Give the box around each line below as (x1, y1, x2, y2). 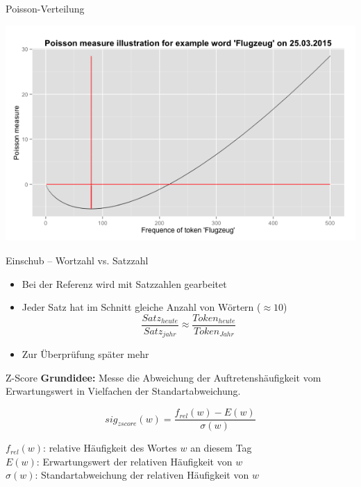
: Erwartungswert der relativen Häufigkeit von (36, 454, 233, 468)
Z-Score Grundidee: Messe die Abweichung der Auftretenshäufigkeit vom (6, 370, 321, 384)
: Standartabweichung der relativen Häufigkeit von (35, 468, 249, 482)
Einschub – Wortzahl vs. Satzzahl (6, 253, 149, 267)
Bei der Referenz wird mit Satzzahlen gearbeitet (22, 276, 227, 291)
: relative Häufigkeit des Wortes (43, 441, 177, 455)
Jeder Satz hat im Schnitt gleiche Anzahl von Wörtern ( (22, 300, 261, 314)
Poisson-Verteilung (6, 1, 85, 15)
